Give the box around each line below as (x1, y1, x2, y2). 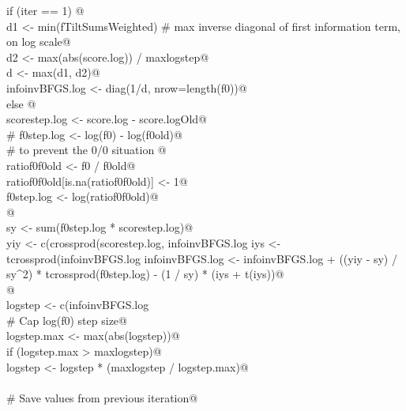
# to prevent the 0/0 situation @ (6, 141, 167, 158)
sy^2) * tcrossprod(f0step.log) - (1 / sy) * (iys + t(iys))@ (6, 266, 284, 282)
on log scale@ (6, 33, 71, 50)
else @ (6, 95, 36, 111)
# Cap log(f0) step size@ (6, 311, 127, 328)
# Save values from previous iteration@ (6, 389, 198, 405)
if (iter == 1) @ (6, 2, 85, 18)
